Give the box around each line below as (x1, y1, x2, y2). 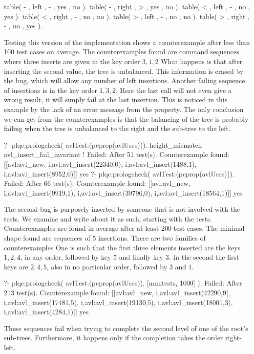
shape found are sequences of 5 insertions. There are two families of (4, 233, 206, 243)
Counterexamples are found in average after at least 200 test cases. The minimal (4, 223, 245, 233)
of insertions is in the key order (4, 85, 97, 95)
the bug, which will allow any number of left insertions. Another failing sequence (4, 75, 245, 86)
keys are (4, 261, 28, 271)
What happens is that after (161, 56, 243, 66)
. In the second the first (169, 252, 239, 262)
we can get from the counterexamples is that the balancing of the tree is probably (4, 113, 249, 124)
